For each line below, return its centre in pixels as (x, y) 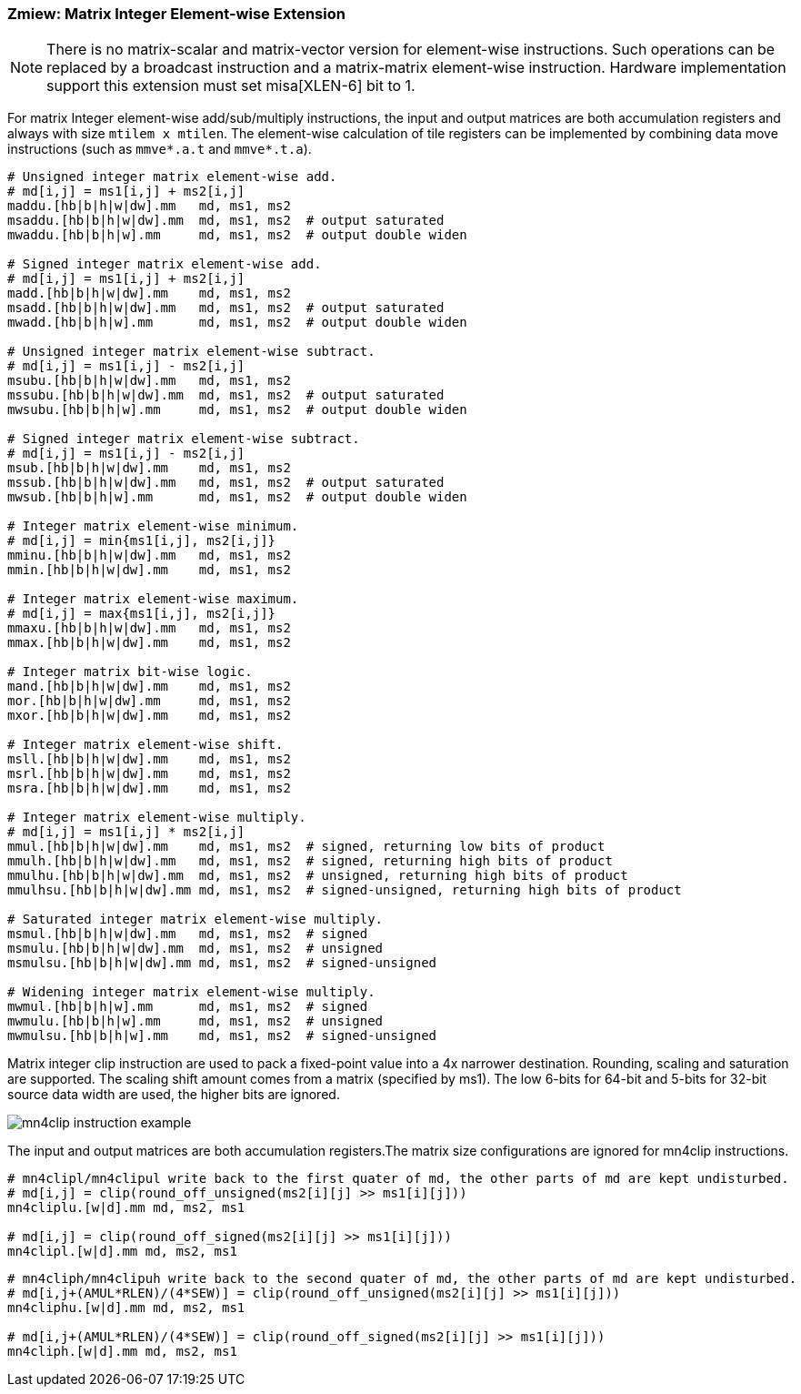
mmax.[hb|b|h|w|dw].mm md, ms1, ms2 (149, 643)
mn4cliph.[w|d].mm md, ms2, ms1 (122, 1352)
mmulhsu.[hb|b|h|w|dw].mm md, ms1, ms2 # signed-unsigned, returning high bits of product (345, 890)
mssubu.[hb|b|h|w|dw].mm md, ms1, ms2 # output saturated (226, 395)
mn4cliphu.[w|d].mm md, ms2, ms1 (126, 1308)
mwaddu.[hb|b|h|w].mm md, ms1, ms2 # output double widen (237, 235)
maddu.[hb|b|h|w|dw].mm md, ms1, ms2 (149, 206)
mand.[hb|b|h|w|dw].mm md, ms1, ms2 (149, 687)
